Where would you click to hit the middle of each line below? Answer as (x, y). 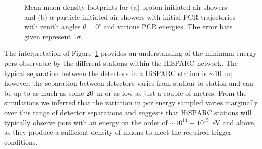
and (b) (36, 16)
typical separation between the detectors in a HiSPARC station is (105, 73)
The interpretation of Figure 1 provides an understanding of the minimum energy (130, 53)
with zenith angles (52, 26)
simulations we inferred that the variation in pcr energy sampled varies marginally (131, 102)
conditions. (21, 142)
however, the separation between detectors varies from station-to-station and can (129, 83)
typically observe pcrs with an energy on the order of (86, 122)
